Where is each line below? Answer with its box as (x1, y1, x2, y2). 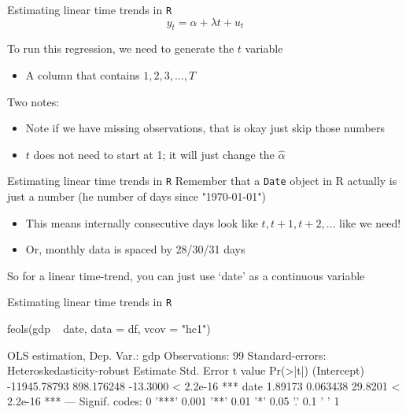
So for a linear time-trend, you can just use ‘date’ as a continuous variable (7, 267, 365, 283)
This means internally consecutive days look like (25, 214, 258, 231)
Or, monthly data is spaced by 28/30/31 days (25, 241, 245, 257)
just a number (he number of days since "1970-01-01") (7, 188, 266, 205)
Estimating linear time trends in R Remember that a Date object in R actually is (7, 172, 397, 189)
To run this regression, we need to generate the (7, 40, 234, 57)
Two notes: (7, 93, 60, 109)
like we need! (339, 214, 401, 231)
